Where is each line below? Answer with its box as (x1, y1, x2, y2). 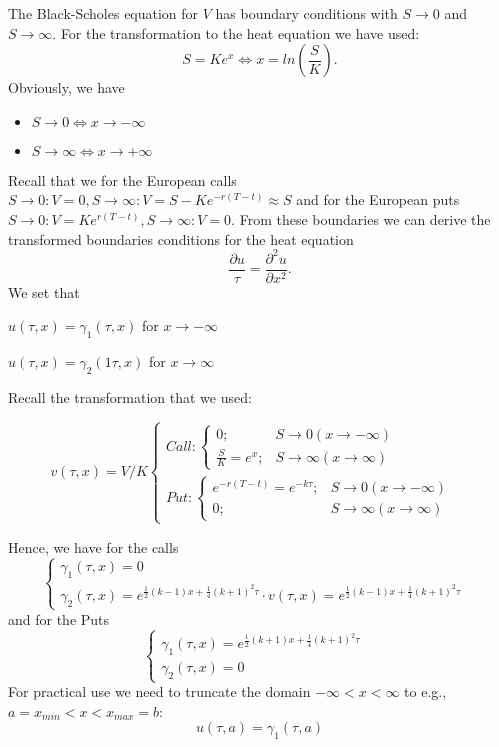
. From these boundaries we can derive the (231, 208, 491, 229)
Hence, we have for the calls (8, 536, 179, 557)
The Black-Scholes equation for (8, 3, 199, 23)
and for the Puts (8, 608, 110, 629)
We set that (8, 281, 80, 302)
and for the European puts (296, 189, 460, 210)
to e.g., (404, 681, 447, 702)
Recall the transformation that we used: (8, 386, 252, 407)
